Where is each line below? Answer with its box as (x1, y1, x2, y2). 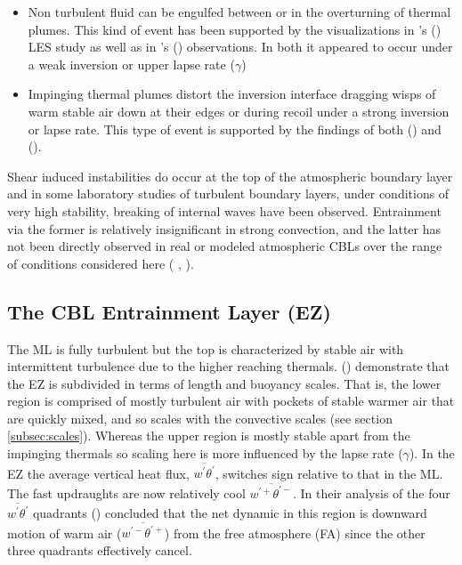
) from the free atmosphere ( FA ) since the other (164, 523, 426, 542)
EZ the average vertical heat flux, (7, 464, 190, 482)
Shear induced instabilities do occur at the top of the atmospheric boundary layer (7, 166, 453, 185)
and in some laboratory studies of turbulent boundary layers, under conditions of (7, 184, 450, 203)
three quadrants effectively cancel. (7, 540, 192, 559)
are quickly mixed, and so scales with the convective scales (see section (7, 408, 393, 427)
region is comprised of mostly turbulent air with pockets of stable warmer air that (7, 391, 455, 410)
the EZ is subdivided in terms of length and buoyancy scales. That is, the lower (7, 374, 442, 392)
